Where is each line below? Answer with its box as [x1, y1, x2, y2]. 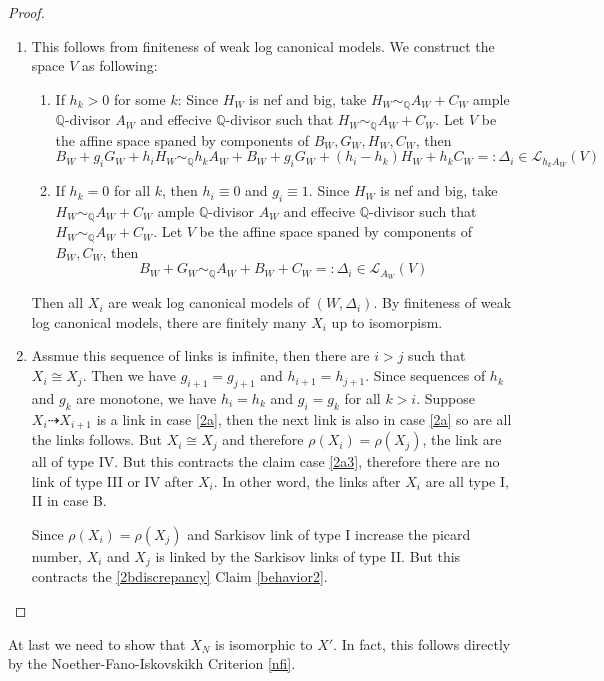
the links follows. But [31, 429, 163, 450]
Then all [31, 292, 84, 313]
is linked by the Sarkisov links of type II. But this [155, 545, 461, 566]
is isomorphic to [215, 633, 313, 654]
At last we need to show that [8, 633, 186, 654]
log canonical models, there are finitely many [31, 311, 307, 332]
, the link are [422, 429, 502, 450]
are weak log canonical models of [108, 292, 309, 313]
